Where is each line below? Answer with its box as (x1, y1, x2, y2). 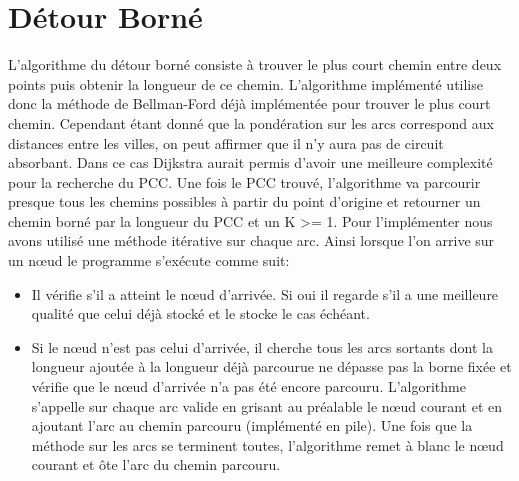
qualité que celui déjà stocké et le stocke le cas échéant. (31, 303, 370, 324)
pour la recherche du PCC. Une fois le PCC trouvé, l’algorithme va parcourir (8, 171, 481, 192)
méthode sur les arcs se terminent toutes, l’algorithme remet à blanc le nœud (31, 434, 504, 455)
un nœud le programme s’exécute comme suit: (8, 250, 290, 271)
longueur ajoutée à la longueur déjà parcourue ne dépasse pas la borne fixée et (31, 356, 512, 377)
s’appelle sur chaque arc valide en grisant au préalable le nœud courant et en (31, 395, 502, 416)
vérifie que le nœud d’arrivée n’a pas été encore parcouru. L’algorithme (31, 376, 466, 397)
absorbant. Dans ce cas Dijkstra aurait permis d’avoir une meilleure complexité (8, 152, 493, 173)
